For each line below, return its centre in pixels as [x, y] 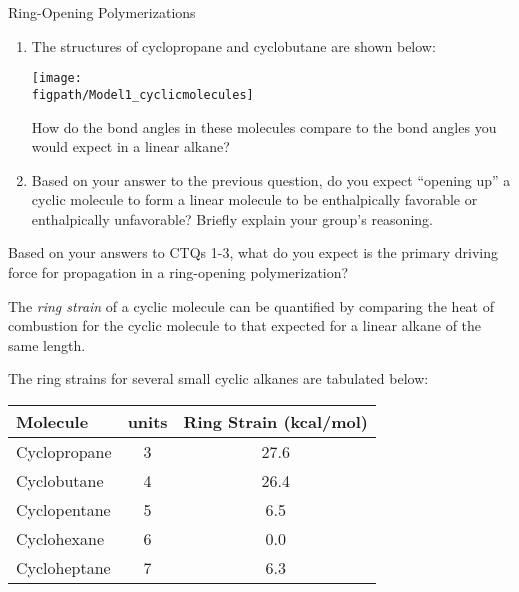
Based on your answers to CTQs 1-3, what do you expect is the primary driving [253, 252]
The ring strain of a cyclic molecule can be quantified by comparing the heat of [251, 305]
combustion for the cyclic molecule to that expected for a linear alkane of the [245, 325]
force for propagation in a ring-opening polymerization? [178, 272]
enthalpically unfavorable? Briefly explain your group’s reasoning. [232, 218]
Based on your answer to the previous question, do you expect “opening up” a [271, 179]
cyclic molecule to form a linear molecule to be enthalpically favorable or [254, 199]
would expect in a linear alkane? [130, 146]
